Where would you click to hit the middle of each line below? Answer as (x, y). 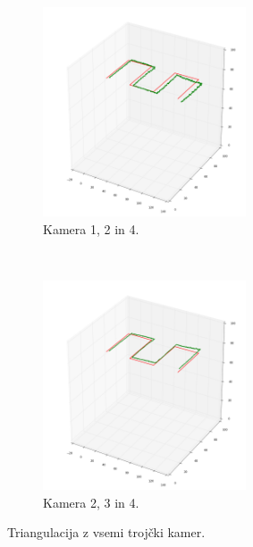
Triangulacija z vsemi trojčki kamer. (106, 532)
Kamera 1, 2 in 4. (91, 228)
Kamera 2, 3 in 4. (91, 502)
